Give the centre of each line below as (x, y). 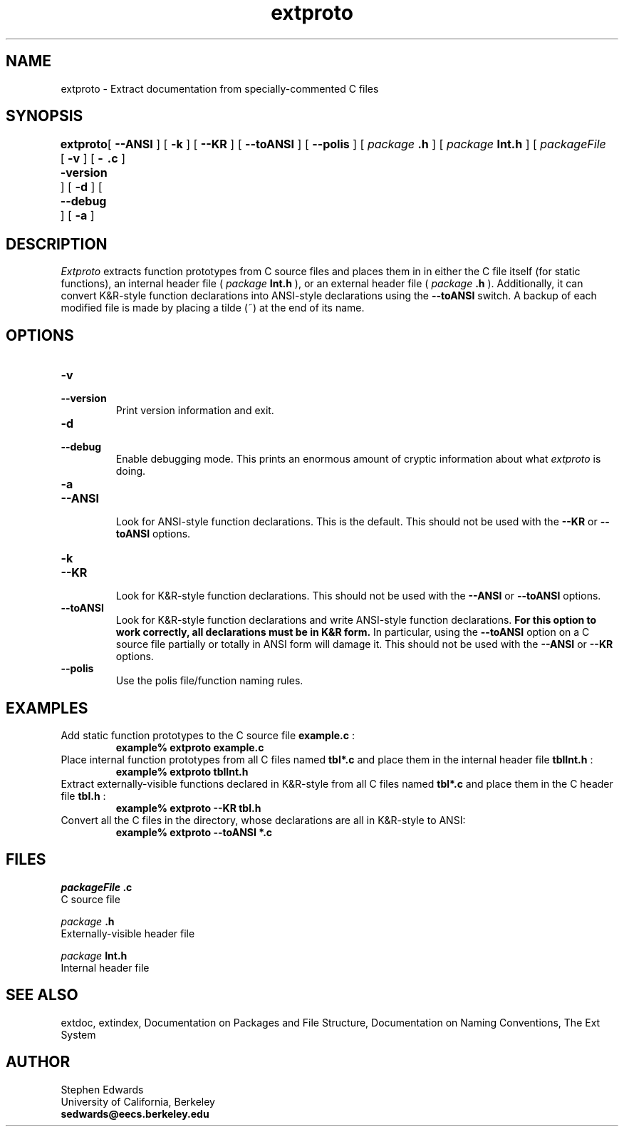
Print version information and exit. (195, 411)
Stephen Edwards (102, 1089)
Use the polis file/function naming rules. (209, 681)
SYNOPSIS (45, 116)
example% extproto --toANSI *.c (194, 832)
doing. (131, 471)
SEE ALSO (42, 995)
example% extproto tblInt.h (182, 771)
